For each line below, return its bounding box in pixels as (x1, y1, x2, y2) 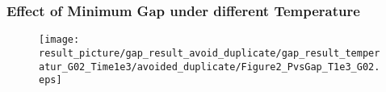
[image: (39, 34, 80, 46)
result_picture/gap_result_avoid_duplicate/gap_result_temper (39, 47, 380, 59)
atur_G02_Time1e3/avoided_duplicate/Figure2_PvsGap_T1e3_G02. (39, 61, 380, 73)
